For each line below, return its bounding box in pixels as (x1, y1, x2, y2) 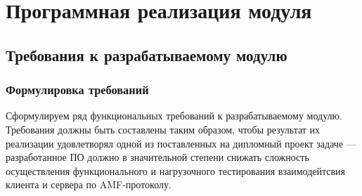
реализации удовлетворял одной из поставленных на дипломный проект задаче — (6, 136, 356, 150)
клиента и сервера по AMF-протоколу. (6, 177, 172, 192)
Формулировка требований (6, 81, 149, 98)
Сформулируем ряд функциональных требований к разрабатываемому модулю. (6, 108, 342, 123)
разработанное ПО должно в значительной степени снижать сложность (6, 150, 309, 164)
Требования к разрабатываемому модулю (6, 44, 287, 65)
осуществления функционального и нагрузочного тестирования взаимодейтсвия (6, 163, 346, 178)
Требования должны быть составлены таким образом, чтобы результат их (6, 122, 321, 136)
